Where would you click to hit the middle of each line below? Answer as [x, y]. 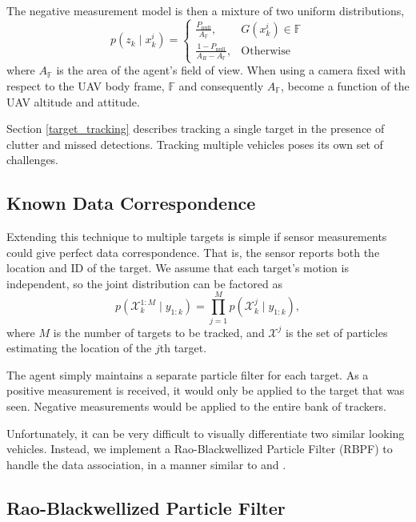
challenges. [33, 160]
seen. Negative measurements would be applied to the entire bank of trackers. [196, 406]
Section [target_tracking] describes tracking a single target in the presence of [196, 128]
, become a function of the [345, 85]
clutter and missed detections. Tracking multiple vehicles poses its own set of [195, 144]
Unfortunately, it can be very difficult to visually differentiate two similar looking [206, 433]
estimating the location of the [79, 348]
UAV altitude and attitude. [73, 101]
